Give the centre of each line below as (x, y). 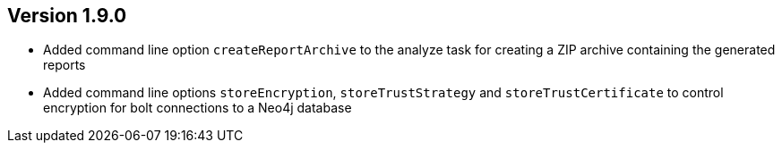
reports (64, 65)
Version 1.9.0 (67, 16)
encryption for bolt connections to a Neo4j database (198, 108)
